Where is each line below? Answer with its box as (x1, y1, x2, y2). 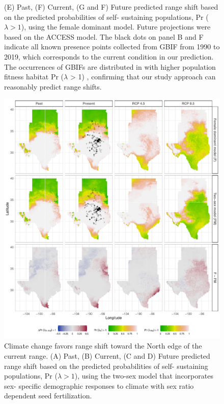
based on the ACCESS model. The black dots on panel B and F (4, 31, 204, 42)
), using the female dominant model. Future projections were (21, 21, 211, 32)
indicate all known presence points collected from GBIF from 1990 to (4, 41, 220, 52)
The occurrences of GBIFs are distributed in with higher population (4, 61, 216, 72)
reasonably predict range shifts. (4, 81, 102, 92)
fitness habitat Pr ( (4, 71, 64, 82)
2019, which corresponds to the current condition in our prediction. (4, 51, 214, 62)
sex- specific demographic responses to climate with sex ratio (4, 380, 194, 391)
